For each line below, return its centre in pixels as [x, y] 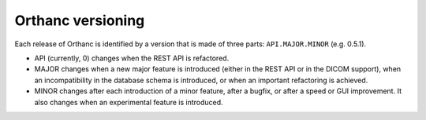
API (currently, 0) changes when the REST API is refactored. [132, 58]
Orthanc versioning [80, 20]
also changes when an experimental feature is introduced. [129, 102]
